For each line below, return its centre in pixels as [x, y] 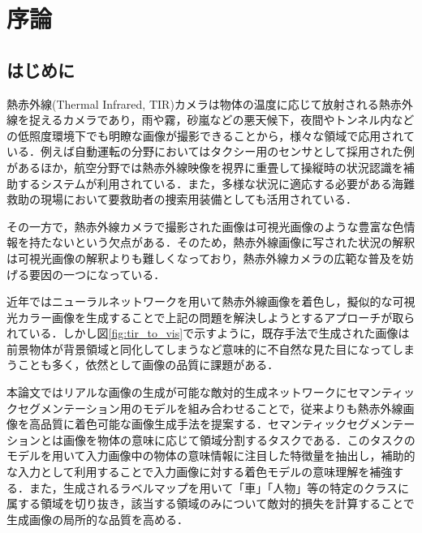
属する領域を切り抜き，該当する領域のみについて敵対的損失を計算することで [211, 503]
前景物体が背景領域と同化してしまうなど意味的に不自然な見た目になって [199, 348]
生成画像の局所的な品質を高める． [97, 519]
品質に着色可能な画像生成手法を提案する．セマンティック [194, 424]
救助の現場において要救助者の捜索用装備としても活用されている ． [182, 199]
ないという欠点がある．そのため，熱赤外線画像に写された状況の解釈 [233, 242]
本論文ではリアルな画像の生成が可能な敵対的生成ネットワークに [177, 392]
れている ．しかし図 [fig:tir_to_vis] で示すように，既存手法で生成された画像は [208, 333]
